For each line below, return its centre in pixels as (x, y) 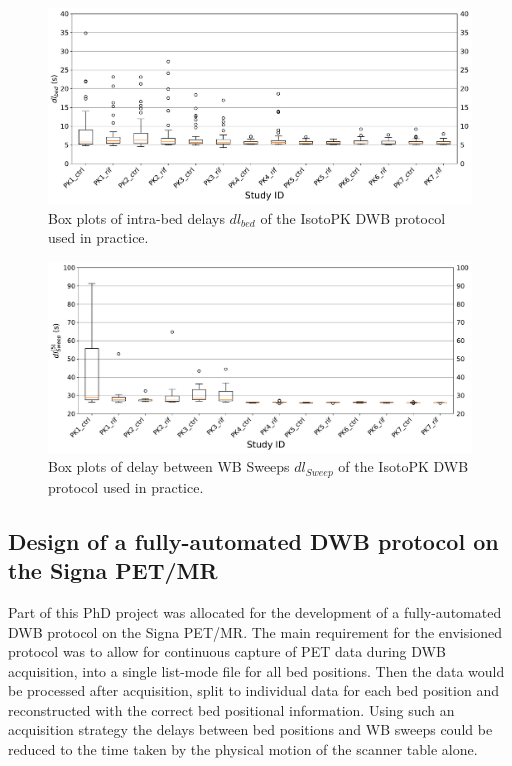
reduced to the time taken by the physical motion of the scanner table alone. (243, 749)
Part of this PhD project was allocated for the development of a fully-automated (255, 611)
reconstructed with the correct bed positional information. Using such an (231, 709)
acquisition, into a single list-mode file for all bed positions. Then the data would (256, 670)
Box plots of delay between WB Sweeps (169, 466)
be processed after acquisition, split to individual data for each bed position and (253, 690)
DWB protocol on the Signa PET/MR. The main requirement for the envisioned (255, 631)
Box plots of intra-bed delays (136, 217)
